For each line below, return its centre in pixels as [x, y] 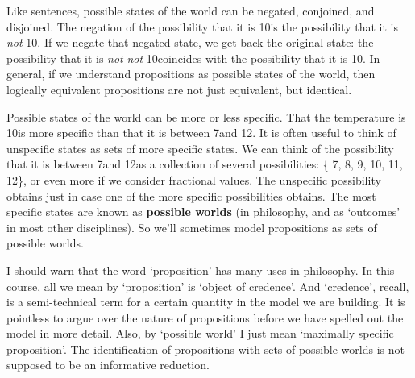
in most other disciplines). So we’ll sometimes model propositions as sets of [192, 227]
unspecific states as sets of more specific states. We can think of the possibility [200, 148]
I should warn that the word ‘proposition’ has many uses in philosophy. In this [201, 270]
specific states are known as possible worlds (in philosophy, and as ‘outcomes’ [203, 212]
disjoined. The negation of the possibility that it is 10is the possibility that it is [202, 26]
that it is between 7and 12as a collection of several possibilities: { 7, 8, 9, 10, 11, [205, 164]
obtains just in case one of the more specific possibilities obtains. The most [191, 195]
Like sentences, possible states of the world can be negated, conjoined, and [191, 10]
